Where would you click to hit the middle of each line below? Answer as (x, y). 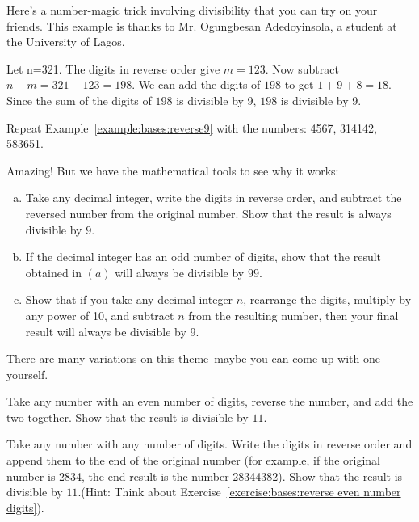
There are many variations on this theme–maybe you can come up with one (194, 358)
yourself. (27, 374)
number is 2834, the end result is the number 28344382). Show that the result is (205, 476)
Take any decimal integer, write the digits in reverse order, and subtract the (214, 198)
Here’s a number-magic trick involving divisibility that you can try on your (192, 10)
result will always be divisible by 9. (112, 331)
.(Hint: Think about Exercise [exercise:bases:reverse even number (239, 492)
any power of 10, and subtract (100, 315)
